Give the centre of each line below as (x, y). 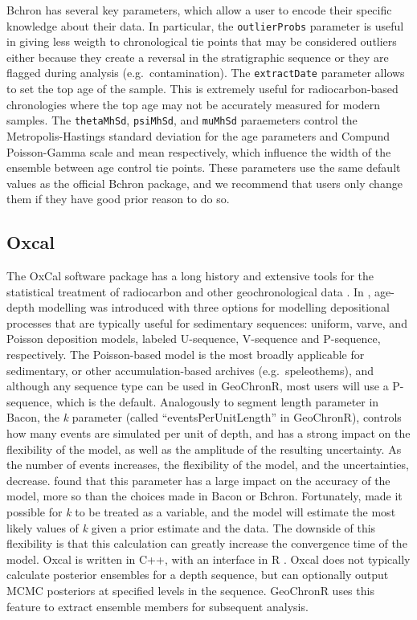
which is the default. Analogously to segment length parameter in (217, 401)
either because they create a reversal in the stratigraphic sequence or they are (198, 57)
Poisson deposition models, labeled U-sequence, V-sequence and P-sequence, (194, 339)
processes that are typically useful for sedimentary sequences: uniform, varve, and (207, 322)
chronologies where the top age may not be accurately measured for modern (194, 104)
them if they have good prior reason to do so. (118, 199)
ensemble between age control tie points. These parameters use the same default (204, 167)
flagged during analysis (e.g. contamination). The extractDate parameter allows (206, 73)
